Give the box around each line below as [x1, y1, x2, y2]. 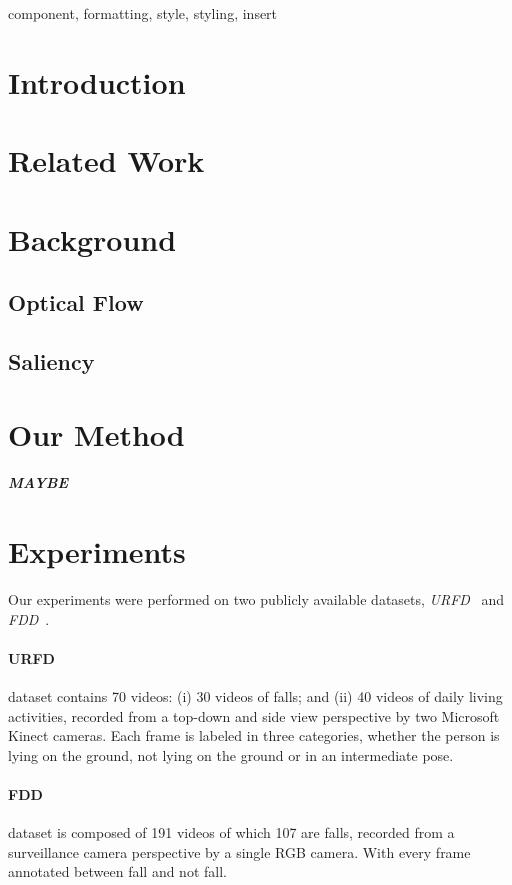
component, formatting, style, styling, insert [8, 3, 278, 23]
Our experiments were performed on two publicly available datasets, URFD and [8, 589, 505, 610]
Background [8, 218, 177, 259]
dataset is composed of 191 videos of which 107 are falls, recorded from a [8, 822, 455, 843]
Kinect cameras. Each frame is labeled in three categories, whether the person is [8, 725, 500, 746]
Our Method [8, 414, 185, 455]
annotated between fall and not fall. [8, 861, 227, 882]
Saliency [8, 345, 95, 376]
